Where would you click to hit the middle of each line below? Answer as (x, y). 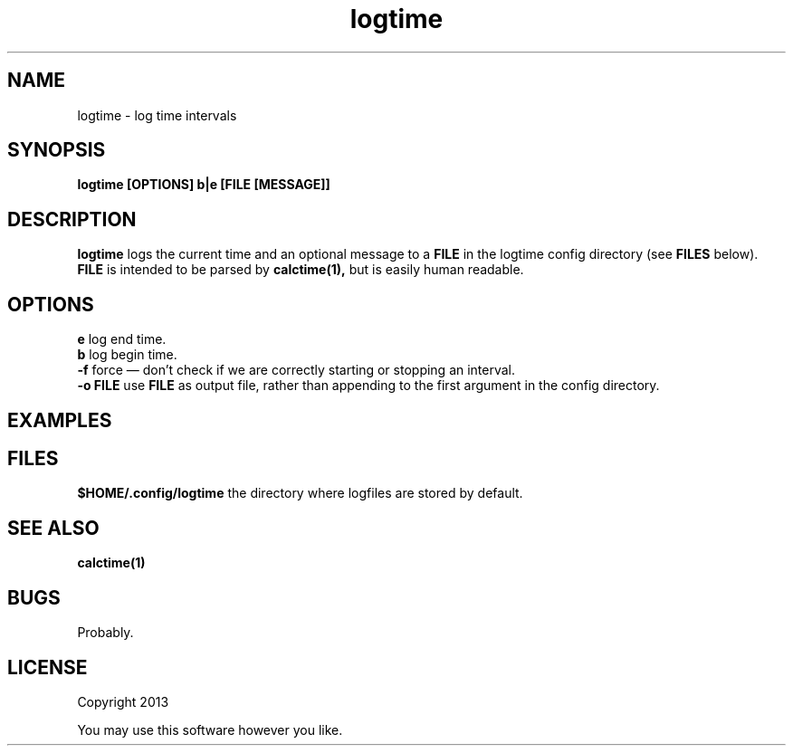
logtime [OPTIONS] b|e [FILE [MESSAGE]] (204, 185)
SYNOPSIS (57, 150)
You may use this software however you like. (210, 729)
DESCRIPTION (72, 219)
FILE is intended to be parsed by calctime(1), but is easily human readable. (301, 270)
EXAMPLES (60, 420)
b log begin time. (127, 355)
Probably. (105, 633)
